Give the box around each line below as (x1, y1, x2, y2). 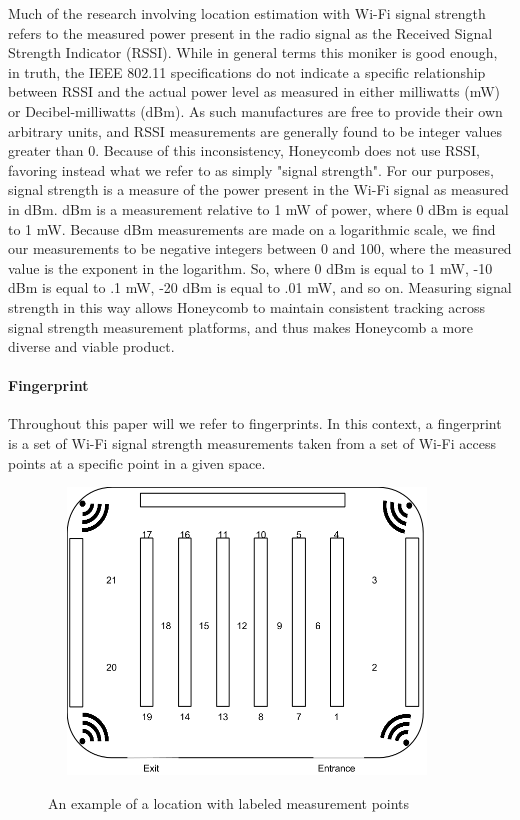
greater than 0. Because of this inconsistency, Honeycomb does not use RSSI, (8, 140, 480, 161)
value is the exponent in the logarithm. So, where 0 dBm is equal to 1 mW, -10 (8, 257, 493, 278)
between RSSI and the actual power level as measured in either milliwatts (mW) (8, 81, 501, 102)
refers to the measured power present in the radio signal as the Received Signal (8, 22, 493, 43)
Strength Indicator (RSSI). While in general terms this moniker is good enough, (8, 42, 498, 63)
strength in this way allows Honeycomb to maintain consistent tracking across (8, 296, 486, 317)
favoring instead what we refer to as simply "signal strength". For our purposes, (8, 159, 494, 180)
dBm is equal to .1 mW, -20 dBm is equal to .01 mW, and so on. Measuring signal (8, 277, 512, 298)
